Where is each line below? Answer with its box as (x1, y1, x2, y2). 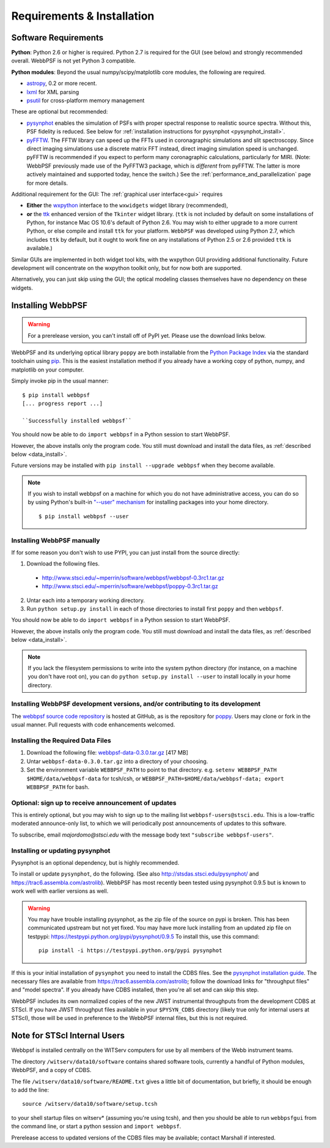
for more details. (26, 179, 68, 187)
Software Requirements (11, 32, 104, 43)
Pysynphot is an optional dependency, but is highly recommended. (11, 859, 180, 866)
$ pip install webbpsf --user (38, 513, 130, 520)
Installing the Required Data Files (11, 736, 111, 745)
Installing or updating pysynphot (11, 846, 111, 855)
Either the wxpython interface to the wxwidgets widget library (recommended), (26, 202, 229, 209)
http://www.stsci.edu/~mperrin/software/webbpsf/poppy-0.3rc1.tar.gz (42, 583, 218, 590)
